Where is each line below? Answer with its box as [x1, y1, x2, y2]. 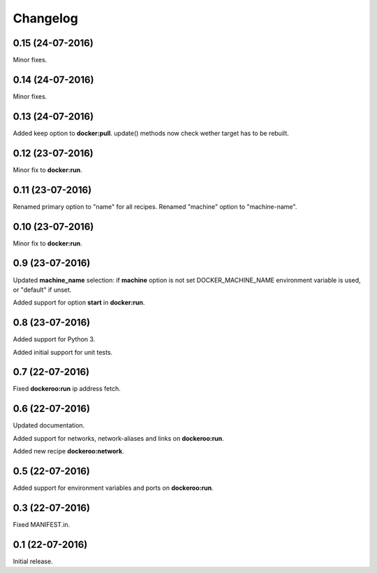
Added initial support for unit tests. [13, 348, 113, 356]
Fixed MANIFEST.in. [13, 520, 71, 528]
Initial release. [13, 557, 53, 565]
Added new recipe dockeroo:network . [13, 447, 125, 455]
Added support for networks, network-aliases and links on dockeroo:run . [13, 434, 225, 442]
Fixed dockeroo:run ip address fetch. [13, 385, 121, 393]
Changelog [13, 10, 78, 26]
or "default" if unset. [13, 285, 72, 294]
